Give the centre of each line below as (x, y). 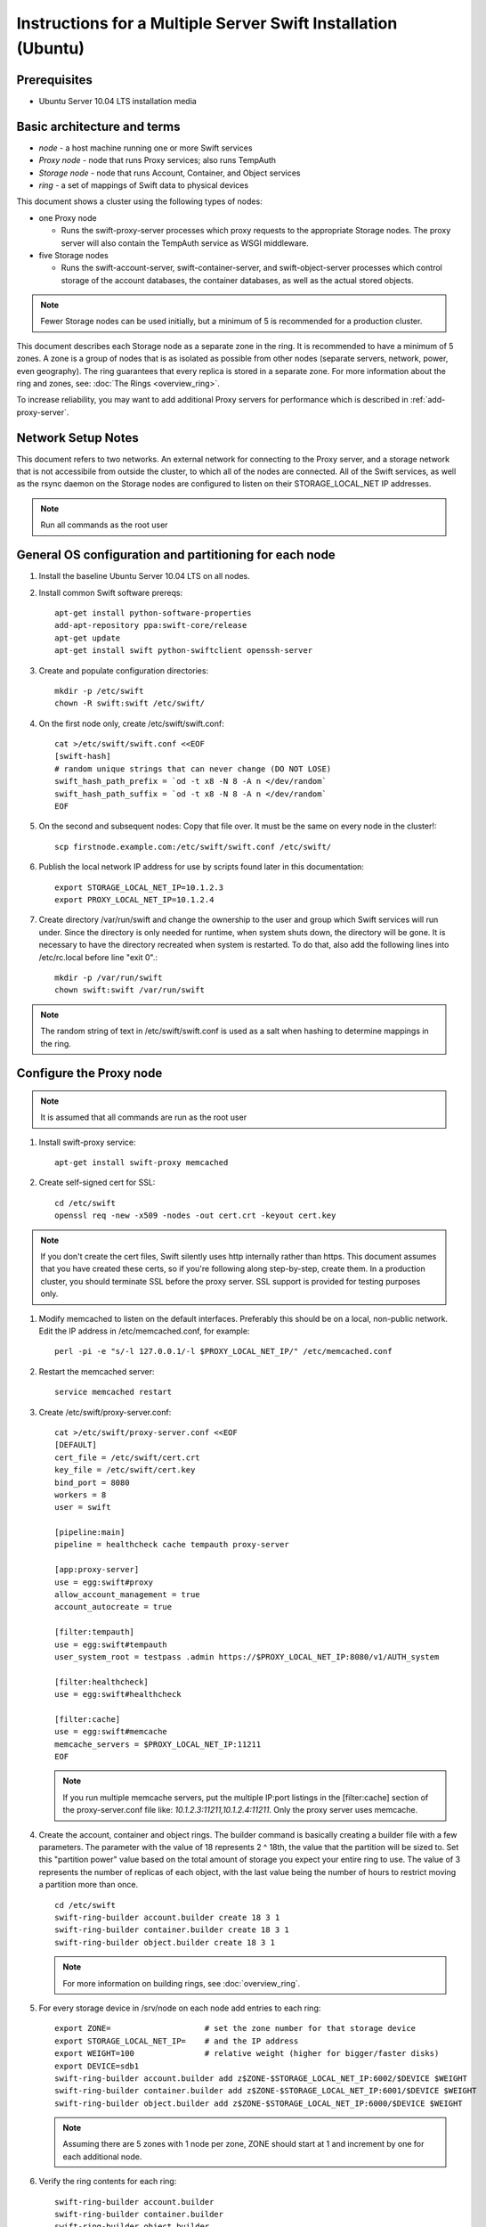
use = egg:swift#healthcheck (118, 1694)
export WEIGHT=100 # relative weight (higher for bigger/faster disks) (247, 2054)
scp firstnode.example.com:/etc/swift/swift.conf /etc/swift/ (193, 847)
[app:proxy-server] (97, 1570)
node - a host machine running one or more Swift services (146, 148)
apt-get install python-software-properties (154, 613)
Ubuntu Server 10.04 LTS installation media (118, 101)
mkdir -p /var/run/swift (109, 977)
